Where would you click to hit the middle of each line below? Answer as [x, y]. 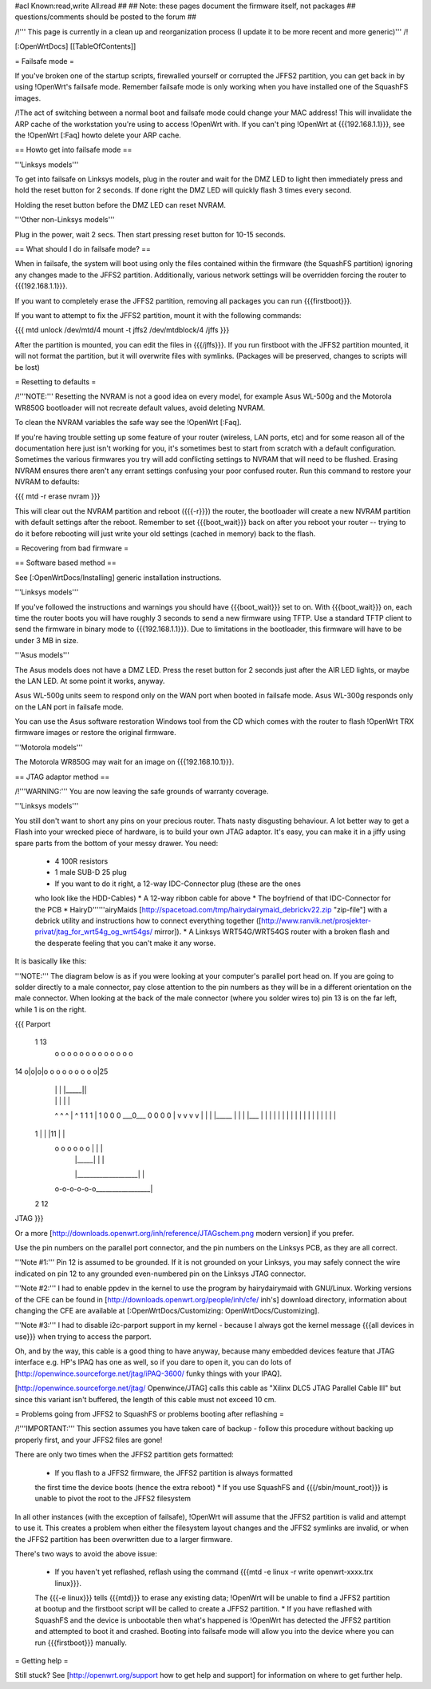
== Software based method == [66, 562]
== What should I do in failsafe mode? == [83, 249]
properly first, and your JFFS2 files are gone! [89, 1440]
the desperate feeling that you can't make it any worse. [125, 943]
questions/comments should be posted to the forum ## [106, 17]
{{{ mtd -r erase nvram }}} [57, 496]
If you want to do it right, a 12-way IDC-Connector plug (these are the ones [178, 884]
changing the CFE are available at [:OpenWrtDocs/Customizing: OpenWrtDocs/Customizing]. [167, 1310]
